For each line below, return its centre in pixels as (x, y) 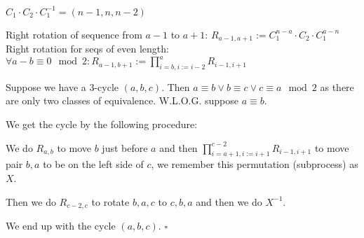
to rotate (110, 201)
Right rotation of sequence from (74, 34)
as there (337, 86)
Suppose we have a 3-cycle (62, 86)
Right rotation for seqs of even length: (87, 48)
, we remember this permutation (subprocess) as (255, 164)
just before (125, 147)
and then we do (229, 201)
